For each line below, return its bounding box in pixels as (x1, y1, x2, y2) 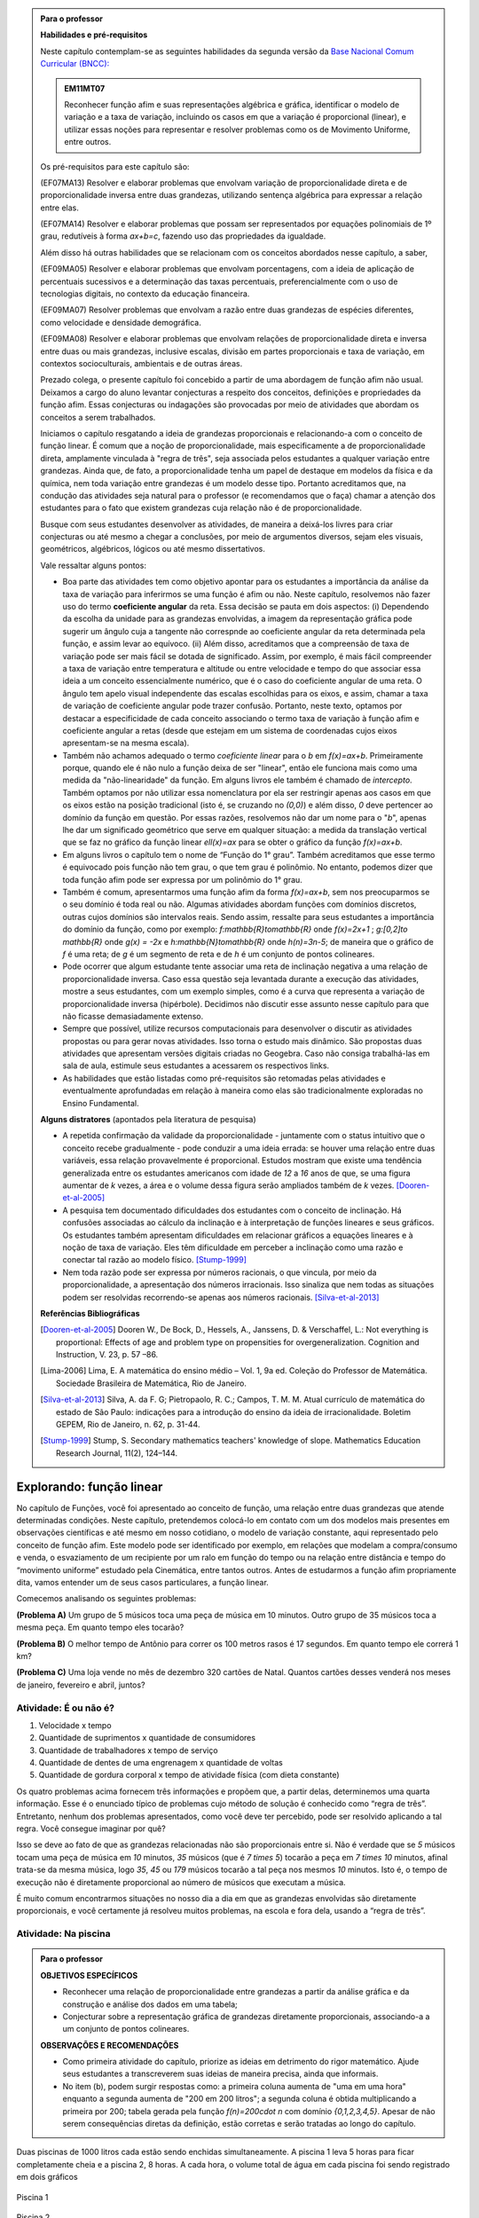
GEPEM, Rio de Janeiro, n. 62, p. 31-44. (56, 1420, 200, 1430)
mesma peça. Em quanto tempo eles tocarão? (16, 1622, 185, 1632)
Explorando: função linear (16, 1479, 163, 1494)
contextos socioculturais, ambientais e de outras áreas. (40, 358, 243, 368)
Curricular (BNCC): (40, 59, 110, 69)
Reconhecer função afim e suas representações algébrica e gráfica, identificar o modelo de (64, 98, 400, 110)
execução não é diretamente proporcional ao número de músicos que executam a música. (16, 1876, 346, 1887)
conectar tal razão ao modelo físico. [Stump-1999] (62, 1255, 247, 1265)
